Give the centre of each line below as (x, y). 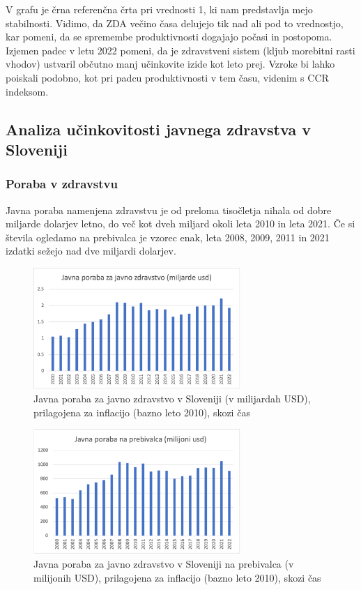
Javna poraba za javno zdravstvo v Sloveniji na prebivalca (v (164, 564)
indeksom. (27, 91)
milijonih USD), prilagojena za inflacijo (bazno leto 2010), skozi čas (177, 577)
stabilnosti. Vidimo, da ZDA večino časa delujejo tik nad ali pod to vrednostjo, (175, 23)
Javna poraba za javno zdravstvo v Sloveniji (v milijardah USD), (172, 399)
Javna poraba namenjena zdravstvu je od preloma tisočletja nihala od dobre (169, 210)
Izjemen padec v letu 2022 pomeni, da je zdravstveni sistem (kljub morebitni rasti (180, 50)
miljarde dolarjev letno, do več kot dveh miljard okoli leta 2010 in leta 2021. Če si (180, 224)
